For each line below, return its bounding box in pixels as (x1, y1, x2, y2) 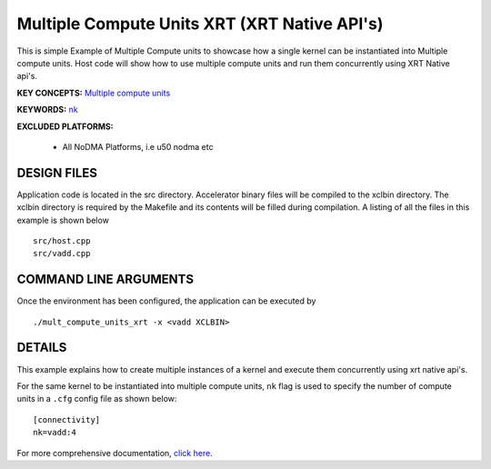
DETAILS (16, 340, 67, 355)
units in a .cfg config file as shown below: (16, 394, 177, 404)
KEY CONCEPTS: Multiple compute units (16, 87, 171, 98)
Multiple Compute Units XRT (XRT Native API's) (16, 14, 384, 34)
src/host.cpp (33, 235, 91, 245)
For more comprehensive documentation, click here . (16, 447, 213, 458)
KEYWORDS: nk (16, 105, 78, 115)
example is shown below (16, 215, 109, 225)
